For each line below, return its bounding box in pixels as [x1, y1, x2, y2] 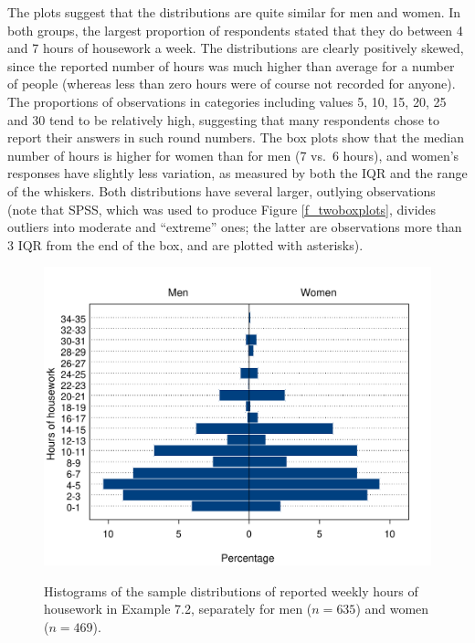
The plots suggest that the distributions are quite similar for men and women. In [7, 3, 461, 21]
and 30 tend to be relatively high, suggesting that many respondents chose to [7, 110, 439, 129]
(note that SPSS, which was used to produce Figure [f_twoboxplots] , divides [7, 199, 437, 218]
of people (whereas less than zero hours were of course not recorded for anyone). [7, 74, 456, 93]
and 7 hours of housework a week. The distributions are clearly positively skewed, [7, 38, 464, 58]
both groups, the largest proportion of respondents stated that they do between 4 [7, 20, 463, 39]
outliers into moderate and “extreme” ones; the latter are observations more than [7, 217, 462, 237]
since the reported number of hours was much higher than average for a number [7, 56, 455, 75]
